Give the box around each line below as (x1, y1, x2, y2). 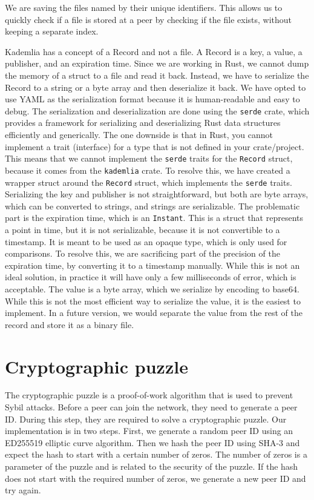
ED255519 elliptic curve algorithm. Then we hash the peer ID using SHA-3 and (5, 436, 300, 449)
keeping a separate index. (5, 25, 99, 38)
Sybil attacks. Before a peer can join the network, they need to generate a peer (5, 401, 298, 413)
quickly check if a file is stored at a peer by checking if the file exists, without (5, 13, 292, 25)
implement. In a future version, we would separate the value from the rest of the (5, 306, 303, 319)
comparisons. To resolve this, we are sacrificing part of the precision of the (5, 247, 280, 260)
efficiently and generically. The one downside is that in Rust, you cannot (5, 128, 273, 140)
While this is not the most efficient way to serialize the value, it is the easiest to (5, 294, 301, 307)
